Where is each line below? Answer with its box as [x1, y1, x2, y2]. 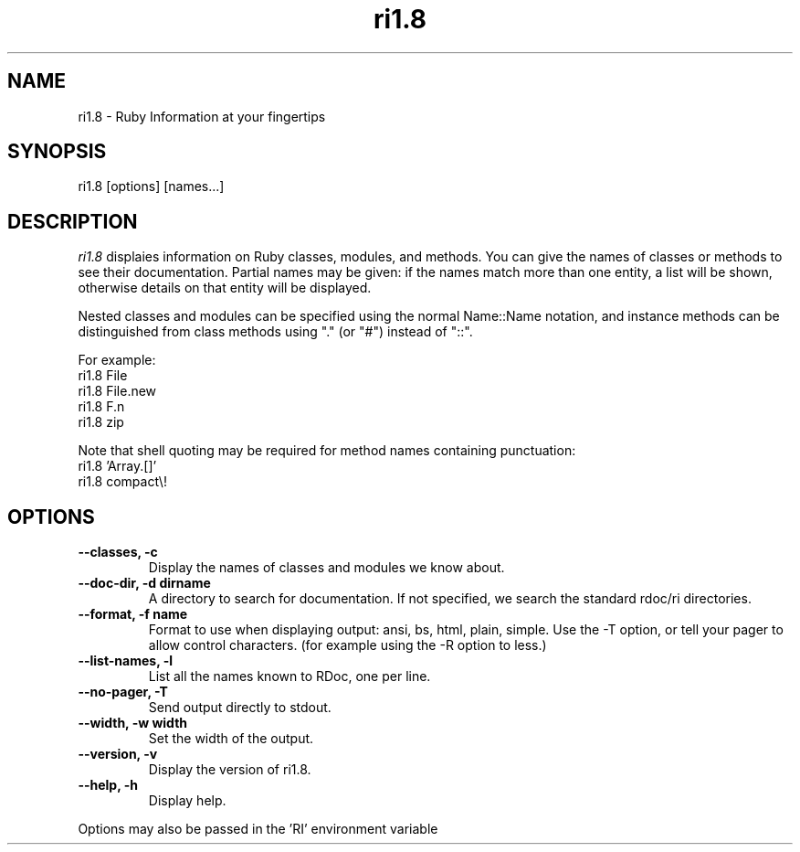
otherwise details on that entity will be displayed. [78, 280, 372, 296]
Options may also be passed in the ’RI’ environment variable [78, 821, 438, 837]
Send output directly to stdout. [148, 699, 332, 716]
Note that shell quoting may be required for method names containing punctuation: [78, 442, 576, 459]
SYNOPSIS [7, 140, 107, 164]
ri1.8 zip [78, 414, 124, 431]
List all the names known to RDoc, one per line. [148, 668, 431, 685]
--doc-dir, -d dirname [78, 575, 211, 591]
